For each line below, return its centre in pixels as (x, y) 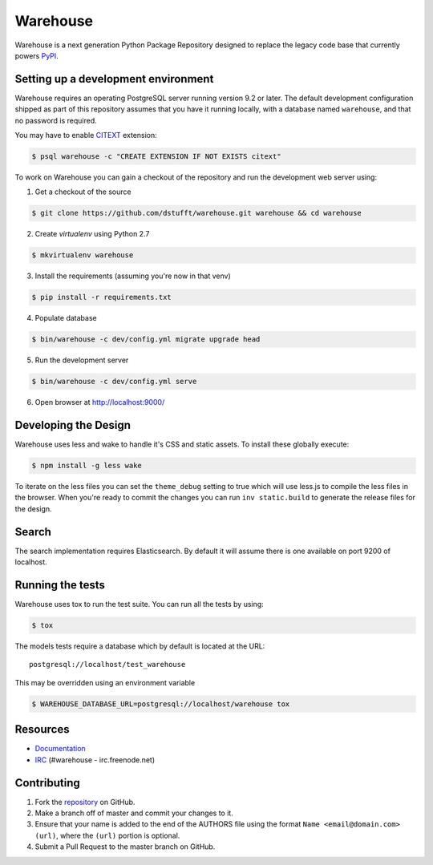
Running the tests (60, 585)
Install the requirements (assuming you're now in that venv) (133, 276)
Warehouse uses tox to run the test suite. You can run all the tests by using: (139, 604)
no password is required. (56, 120)
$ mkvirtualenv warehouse (83, 255)
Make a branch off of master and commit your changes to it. (134, 813)
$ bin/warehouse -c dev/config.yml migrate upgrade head (146, 340)
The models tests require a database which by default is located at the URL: (140, 646)
